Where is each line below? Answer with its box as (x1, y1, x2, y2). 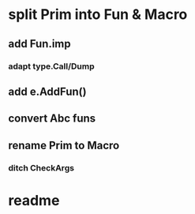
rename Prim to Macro (8, 138, 120, 152)
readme (8, 191, 60, 209)
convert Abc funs (8, 112, 96, 126)
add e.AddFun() (8, 84, 87, 98)
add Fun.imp (8, 37, 71, 51)
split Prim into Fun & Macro (8, 6, 188, 24)
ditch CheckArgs (8, 162, 75, 173)
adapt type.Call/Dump (8, 61, 95, 72)
